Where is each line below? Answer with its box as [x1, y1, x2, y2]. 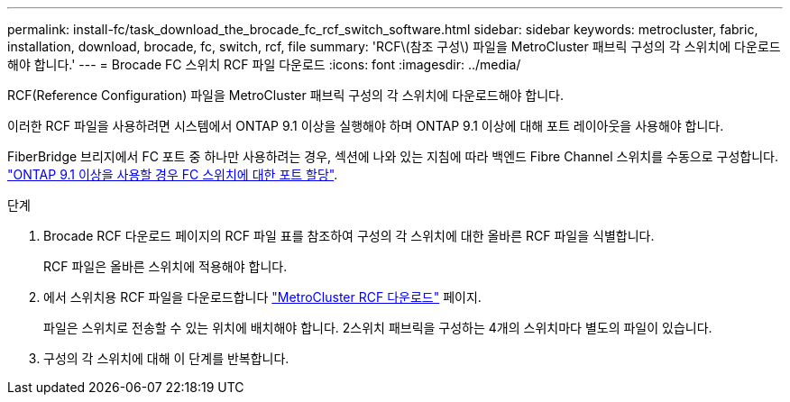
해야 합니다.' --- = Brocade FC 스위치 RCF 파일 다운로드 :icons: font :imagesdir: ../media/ [7, 57, 521, 72]
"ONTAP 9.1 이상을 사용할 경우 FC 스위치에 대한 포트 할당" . [7, 167, 338, 182]
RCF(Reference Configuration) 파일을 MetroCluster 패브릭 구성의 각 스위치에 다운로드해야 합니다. [7, 87, 565, 103]
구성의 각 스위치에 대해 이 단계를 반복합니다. [43, 351, 289, 366]
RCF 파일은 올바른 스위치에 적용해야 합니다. [43, 259, 288, 274]
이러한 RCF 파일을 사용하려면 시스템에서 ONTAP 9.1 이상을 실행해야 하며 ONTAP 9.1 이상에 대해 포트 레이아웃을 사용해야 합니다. [7, 118, 724, 133]
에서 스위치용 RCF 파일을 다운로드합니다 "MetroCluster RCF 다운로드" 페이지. [43, 289, 482, 305]
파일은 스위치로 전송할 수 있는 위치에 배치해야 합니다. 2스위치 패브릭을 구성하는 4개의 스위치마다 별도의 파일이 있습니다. [43, 320, 712, 335]
